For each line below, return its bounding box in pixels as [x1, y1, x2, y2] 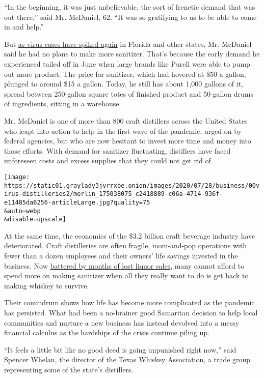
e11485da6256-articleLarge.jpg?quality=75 [4, 198, 150, 206]
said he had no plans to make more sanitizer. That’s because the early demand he [4, 48, 260, 59]
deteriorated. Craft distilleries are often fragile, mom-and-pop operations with [4, 240, 247, 251]
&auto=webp [4, 207, 41, 215]
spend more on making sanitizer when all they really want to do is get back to [4, 270, 249, 281]
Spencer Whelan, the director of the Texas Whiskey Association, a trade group [4, 354, 251, 365]
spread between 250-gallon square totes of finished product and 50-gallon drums [4, 88, 254, 99]
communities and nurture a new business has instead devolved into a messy [4, 317, 240, 328]
